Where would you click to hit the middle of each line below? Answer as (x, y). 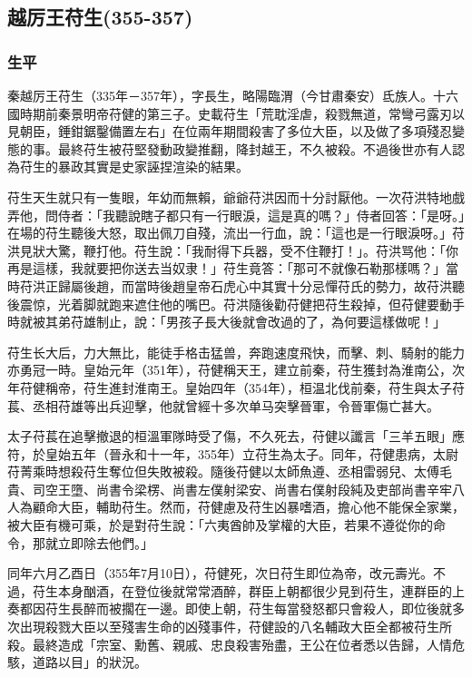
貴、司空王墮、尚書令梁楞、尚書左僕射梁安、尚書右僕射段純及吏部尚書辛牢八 (236, 489)
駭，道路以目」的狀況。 (77, 662)
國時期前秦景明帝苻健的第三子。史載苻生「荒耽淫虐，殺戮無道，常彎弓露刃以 (236, 113)
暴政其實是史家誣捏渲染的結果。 (153, 167)
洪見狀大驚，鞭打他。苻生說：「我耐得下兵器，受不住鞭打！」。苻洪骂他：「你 (233, 250)
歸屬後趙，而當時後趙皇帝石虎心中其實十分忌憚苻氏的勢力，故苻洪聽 (261, 285)
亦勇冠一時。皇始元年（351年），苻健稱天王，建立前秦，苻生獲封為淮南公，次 (236, 370)
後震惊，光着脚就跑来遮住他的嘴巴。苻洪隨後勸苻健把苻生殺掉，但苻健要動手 (236, 304)
